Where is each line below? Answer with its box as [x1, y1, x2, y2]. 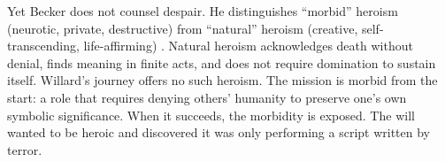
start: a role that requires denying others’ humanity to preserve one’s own [7, 88, 407, 106]
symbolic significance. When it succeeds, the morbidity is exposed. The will [7, 105, 415, 124]
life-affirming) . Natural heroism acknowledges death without [83, 36, 413, 55]
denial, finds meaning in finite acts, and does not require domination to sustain [7, 53, 436, 72]
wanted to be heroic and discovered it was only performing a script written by [7, 123, 431, 142]
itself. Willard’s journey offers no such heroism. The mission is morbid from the [7, 71, 438, 89]
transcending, [7, 36, 80, 55]
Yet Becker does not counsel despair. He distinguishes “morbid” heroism [7, 2, 398, 19]
